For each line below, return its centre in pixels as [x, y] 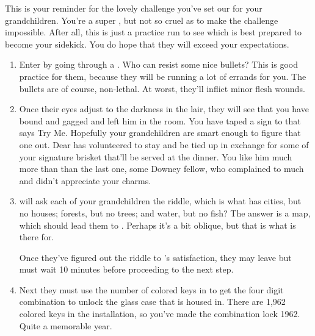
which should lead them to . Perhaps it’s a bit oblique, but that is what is [157, 225]
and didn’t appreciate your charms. [85, 180]
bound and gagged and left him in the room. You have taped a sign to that [160, 120]
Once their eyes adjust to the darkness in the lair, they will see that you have [164, 109]
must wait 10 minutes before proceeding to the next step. [126, 269]
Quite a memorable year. [66, 325]
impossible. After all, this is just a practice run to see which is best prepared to [154, 32]
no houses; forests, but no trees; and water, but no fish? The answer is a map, [165, 213]
